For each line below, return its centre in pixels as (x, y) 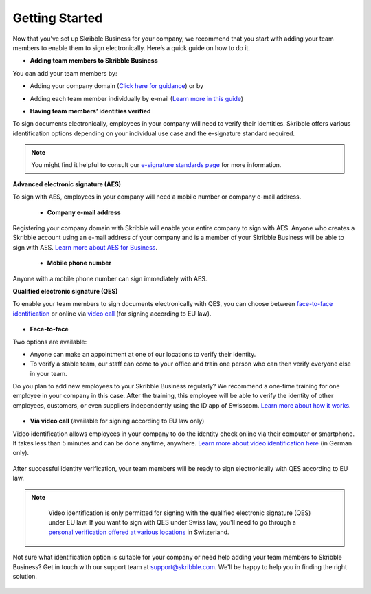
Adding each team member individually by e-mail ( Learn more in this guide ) (137, 98)
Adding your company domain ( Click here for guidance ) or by (117, 86)
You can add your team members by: (65, 73)
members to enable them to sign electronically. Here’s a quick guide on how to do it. (132, 47)
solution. (25, 576)
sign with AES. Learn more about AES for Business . (85, 247)
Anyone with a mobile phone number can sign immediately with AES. (110, 278)
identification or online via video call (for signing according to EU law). (112, 313)
